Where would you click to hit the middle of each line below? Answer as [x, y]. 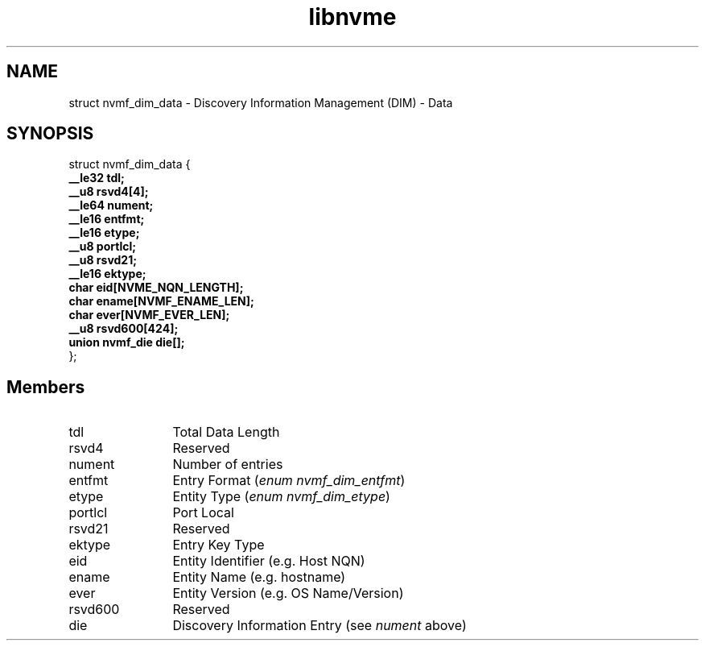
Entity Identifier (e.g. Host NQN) [269, 561]
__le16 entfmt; [107, 219]
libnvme [352, 17]
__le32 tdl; [97, 178]
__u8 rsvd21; [103, 260]
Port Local [203, 513]
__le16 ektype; [107, 274]
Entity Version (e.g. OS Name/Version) [288, 593]
